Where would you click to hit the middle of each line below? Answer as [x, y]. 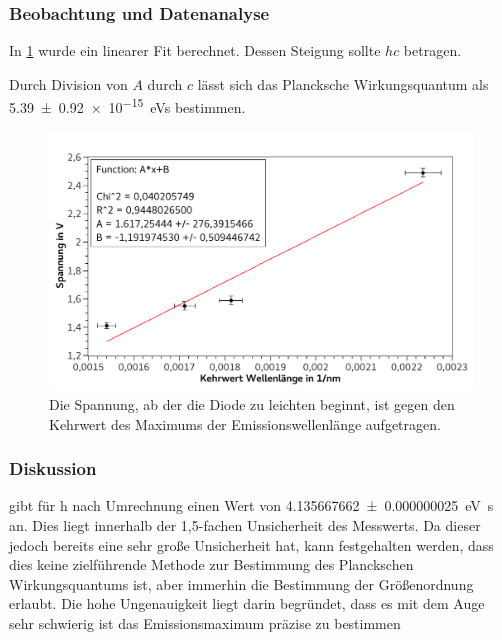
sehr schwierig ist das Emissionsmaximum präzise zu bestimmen [205, 623]
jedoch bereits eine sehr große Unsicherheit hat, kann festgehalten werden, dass [251, 544]
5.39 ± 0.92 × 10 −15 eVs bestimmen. [127, 106]
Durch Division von [68, 83]
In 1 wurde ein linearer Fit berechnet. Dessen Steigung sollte [195, 50]
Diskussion [53, 468]
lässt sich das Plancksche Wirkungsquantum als [343, 83]
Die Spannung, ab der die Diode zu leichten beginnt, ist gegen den [252, 404]
